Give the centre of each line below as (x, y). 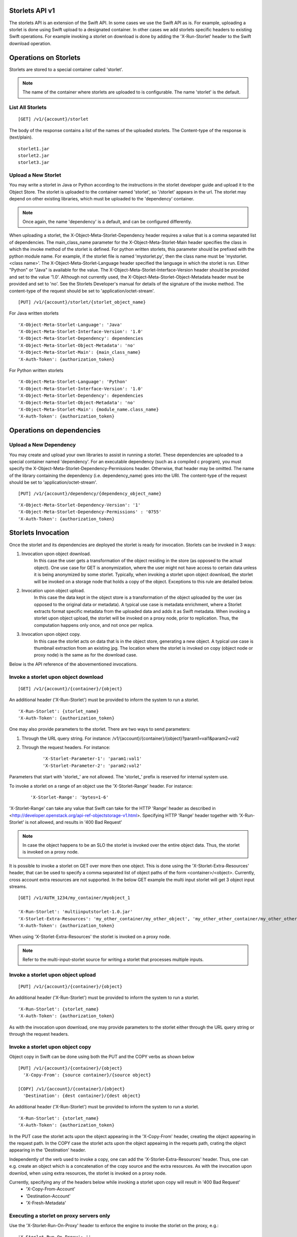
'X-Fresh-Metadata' (46, 1203)
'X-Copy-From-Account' (51, 1189)
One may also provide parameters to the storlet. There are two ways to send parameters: (100, 729)
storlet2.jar (34, 155)
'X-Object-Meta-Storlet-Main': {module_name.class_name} (89, 409)
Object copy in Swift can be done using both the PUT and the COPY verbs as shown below (102, 1057)
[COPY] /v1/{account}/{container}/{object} (72, 1089)
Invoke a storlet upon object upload (52, 975)
